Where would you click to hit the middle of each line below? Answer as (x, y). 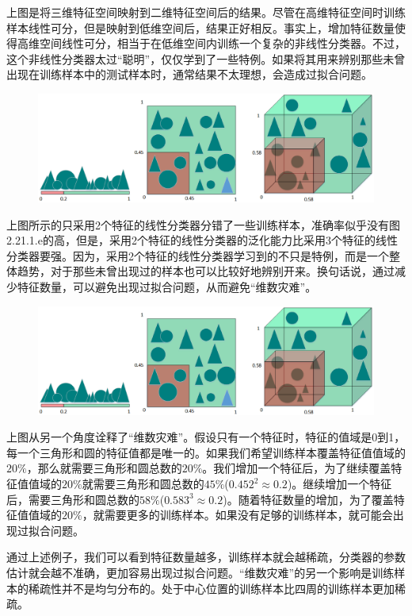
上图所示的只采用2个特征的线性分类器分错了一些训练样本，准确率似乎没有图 (203, 224)
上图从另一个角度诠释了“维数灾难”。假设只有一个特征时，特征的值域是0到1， (206, 437)
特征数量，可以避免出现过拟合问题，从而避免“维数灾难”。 (167, 286)
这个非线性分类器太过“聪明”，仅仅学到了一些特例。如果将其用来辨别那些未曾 (206, 58)
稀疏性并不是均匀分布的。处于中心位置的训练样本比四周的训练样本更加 (211, 588)
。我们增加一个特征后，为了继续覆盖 (297, 468)
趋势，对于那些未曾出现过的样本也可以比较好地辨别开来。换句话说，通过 (206, 271)
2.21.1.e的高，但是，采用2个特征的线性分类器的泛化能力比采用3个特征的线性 (202, 240)
